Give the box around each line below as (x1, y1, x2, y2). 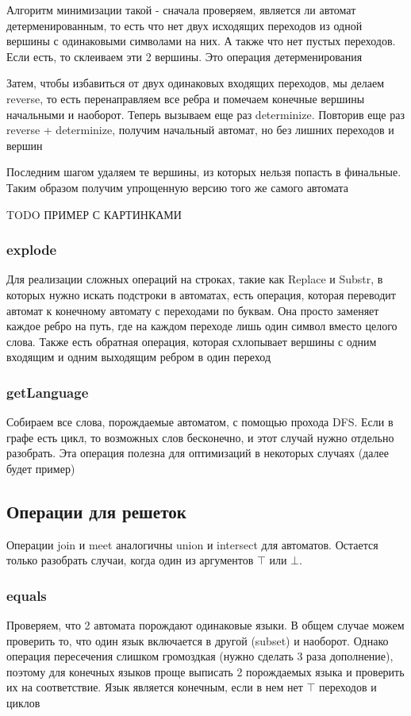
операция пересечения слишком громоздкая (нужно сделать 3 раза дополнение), (6, 648, 394, 664)
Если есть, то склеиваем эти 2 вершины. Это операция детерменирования (6, 48, 363, 64)
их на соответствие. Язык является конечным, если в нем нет (6, 679, 303, 695)
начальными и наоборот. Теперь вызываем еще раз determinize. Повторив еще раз (6, 106, 405, 122)
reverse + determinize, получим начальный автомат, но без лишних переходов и (6, 121, 394, 138)
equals (6, 585, 47, 605)
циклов (6, 695, 40, 711)
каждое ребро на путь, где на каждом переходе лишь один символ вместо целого (6, 318, 398, 334)
